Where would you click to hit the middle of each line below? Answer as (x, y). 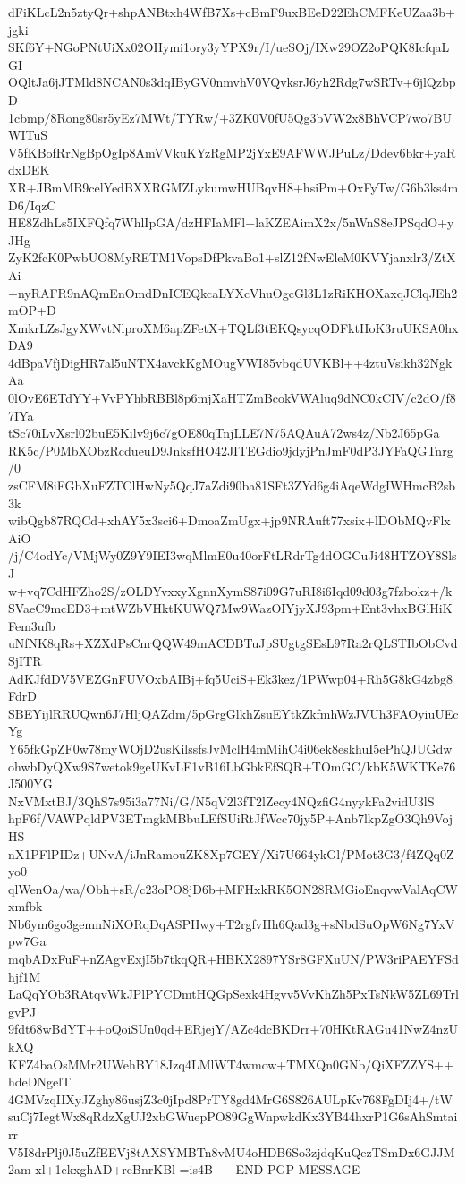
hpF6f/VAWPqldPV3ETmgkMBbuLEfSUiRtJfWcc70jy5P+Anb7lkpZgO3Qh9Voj (231, 818)
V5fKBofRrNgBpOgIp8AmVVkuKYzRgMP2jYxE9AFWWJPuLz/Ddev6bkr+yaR (232, 152)
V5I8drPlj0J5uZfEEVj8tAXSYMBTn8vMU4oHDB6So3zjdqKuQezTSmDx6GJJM (232, 1151)
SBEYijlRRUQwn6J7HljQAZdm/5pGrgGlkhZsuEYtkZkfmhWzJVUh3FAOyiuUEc (233, 713)
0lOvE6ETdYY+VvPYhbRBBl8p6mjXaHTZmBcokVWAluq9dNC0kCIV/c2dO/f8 (232, 398)
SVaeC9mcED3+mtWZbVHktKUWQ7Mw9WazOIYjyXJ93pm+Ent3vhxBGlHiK (230, 608)
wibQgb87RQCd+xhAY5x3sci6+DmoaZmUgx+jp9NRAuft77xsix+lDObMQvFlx (229, 520)
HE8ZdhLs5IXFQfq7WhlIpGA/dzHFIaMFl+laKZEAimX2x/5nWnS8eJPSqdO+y (231, 222)
